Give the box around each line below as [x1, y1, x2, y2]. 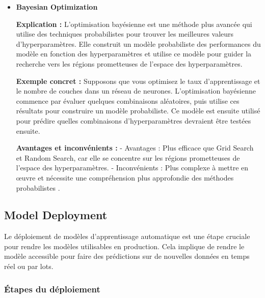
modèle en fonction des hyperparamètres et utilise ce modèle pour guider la [16, 48, 252, 59]
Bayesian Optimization [16, 2, 98, 12]
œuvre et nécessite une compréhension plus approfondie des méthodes [16, 172, 234, 183]
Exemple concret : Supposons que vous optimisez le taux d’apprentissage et [16, 75, 260, 86]
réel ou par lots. [4, 261, 54, 272]
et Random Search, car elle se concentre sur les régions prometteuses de [16, 152, 240, 163]
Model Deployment [4, 207, 108, 223]
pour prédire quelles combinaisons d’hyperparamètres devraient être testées [16, 115, 251, 126]
